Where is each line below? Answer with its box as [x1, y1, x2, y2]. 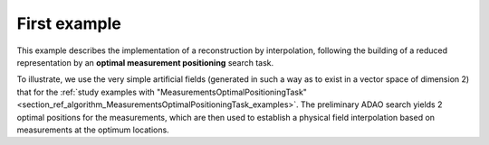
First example [16, 14, 122, 33]
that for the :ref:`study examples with [16, 86, 156, 97]
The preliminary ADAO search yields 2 [300, 99, 443, 110]
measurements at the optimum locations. [16, 124, 169, 135]
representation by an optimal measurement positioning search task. [16, 57, 274, 68]
